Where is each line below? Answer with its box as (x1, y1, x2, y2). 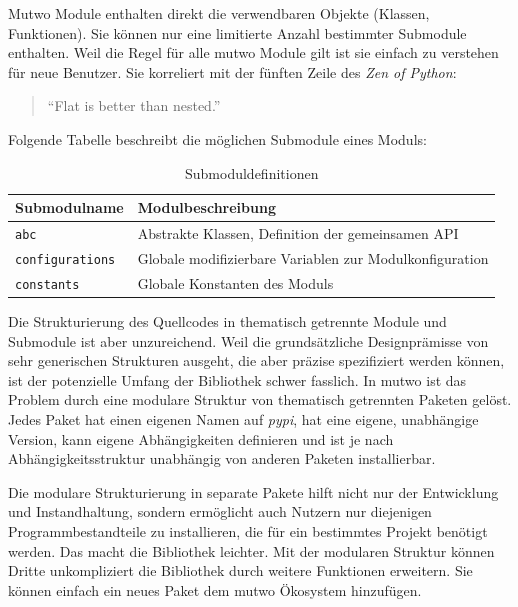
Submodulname (15, 197, 124, 218)
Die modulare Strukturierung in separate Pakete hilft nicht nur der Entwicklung (8, 481, 499, 502)
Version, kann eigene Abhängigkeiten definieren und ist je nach (8, 428, 394, 449)
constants (15, 277, 80, 292)
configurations (15, 252, 116, 267)
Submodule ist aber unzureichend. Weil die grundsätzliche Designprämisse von (8, 330, 489, 351)
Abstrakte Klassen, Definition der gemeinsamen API (137, 223, 459, 244)
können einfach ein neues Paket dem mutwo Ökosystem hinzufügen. (8, 579, 422, 600)
